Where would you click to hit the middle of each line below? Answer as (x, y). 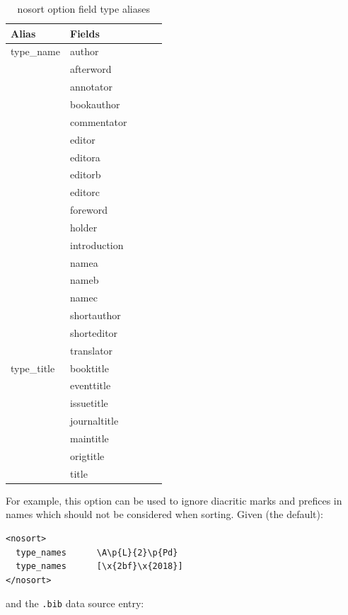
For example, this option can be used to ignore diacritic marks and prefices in (174, 500)
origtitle (87, 455)
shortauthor (95, 315)
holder (84, 227)
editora (85, 157)
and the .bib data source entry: (75, 603)
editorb (86, 174)
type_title (33, 368)
